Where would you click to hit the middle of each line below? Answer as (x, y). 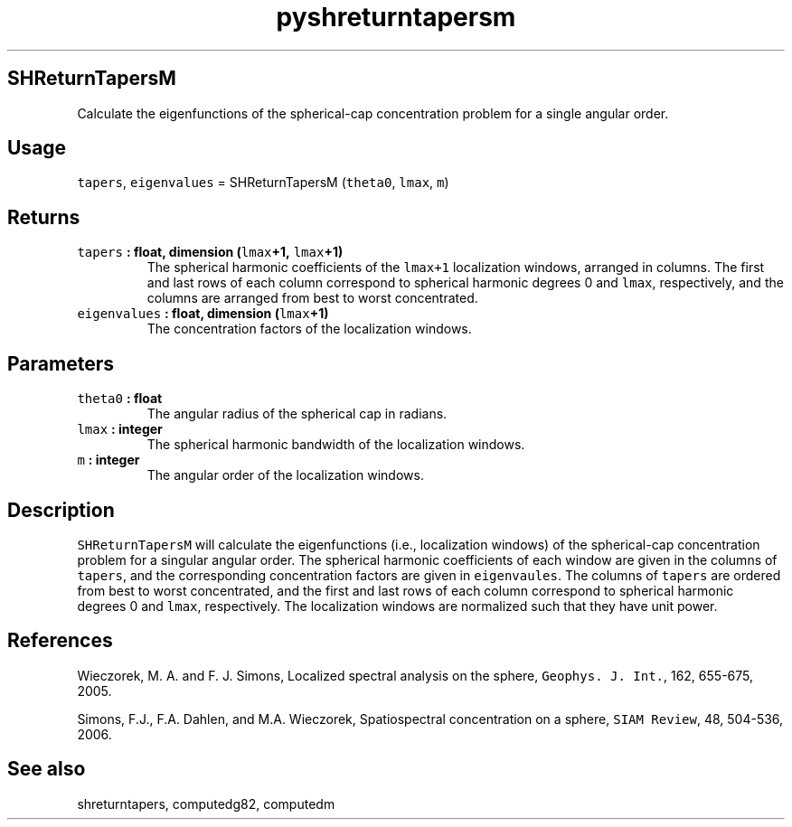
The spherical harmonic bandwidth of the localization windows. (336, 445)
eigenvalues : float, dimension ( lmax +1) (203, 314)
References (60, 641)
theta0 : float (120, 399)
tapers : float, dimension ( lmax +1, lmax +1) (210, 252)
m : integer (108, 460)
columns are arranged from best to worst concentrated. (312, 298)
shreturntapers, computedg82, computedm (206, 804)
